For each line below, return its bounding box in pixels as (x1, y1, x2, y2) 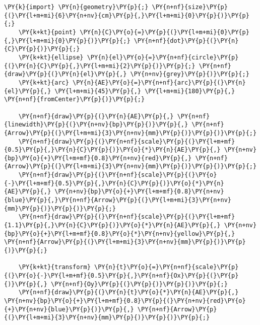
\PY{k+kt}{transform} (18, 264, 91, 271)
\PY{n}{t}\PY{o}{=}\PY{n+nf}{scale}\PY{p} (94, 264, 239, 271)
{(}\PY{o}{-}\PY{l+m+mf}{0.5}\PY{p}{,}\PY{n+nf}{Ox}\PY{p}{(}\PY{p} (4, 272, 239, 279)
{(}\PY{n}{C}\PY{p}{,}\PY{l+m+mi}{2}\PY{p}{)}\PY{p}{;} (4, 62, 196, 70)
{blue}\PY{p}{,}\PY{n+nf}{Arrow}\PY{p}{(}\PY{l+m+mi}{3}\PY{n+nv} (4, 197, 232, 204)
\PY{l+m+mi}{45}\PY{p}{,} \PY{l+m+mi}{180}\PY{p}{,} (54, 87, 235, 95)
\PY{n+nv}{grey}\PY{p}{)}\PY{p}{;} (130, 71, 249, 78)
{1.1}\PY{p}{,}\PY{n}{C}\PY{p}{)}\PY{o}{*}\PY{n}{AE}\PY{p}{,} (4, 222, 221, 229)
